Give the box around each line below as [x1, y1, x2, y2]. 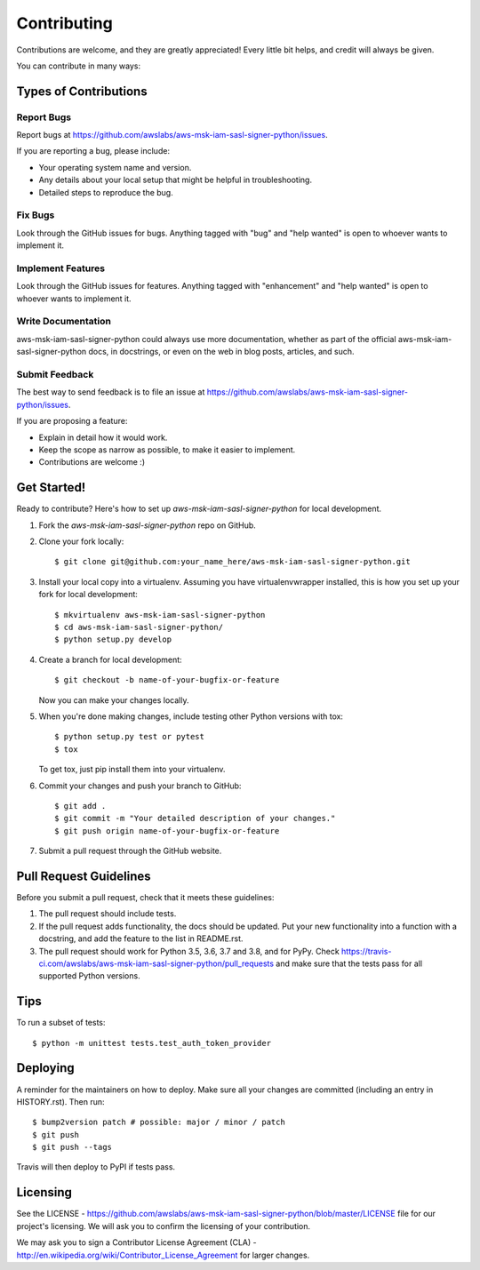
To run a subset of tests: [16, 1018, 106, 1028]
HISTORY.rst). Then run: [16, 1096, 105, 1106]
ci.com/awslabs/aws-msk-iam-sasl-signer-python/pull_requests [38, 958, 275, 969]
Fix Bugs [16, 209, 55, 221]
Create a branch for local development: [38, 654, 182, 665]
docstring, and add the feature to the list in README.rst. [38, 933, 244, 944]
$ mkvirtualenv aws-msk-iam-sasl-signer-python [54, 610, 266, 619]
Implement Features [16, 262, 106, 275]
